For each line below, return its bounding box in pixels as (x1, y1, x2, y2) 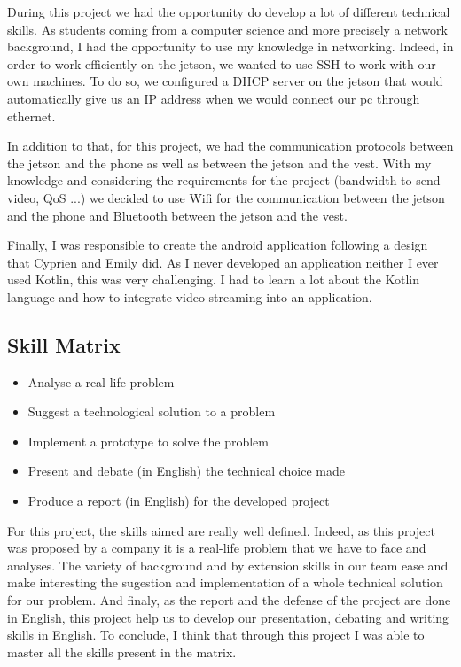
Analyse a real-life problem (27, 372, 175, 391)
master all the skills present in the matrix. (7, 642, 237, 661)
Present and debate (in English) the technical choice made (27, 461, 345, 480)
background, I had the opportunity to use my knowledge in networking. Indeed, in (7, 37, 454, 56)
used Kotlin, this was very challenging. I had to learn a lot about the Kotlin (7, 270, 420, 289)
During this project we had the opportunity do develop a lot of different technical (7, 3, 450, 20)
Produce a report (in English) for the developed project (27, 492, 330, 510)
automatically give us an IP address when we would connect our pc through (7, 89, 420, 107)
